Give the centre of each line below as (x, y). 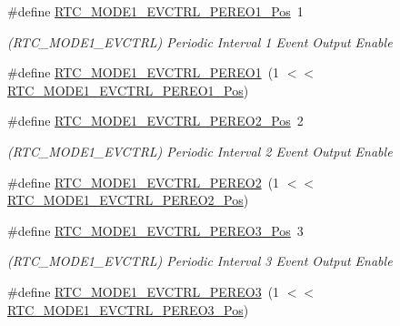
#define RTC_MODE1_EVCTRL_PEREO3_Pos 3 (155, 230)
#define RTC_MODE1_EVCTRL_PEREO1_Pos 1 (155, 11)
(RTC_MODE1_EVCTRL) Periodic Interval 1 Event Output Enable (200, 41)
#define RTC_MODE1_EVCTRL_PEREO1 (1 (144, 72)
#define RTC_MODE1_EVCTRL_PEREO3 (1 (144, 291)
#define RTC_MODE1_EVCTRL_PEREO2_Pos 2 (155, 121)
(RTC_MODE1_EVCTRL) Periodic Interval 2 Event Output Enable (200, 151)
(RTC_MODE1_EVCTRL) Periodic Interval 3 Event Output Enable (200, 261)
